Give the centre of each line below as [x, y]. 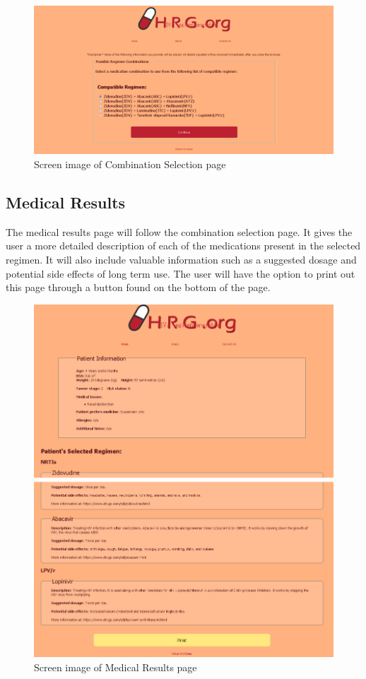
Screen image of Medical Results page [116, 667]
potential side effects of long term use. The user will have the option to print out [181, 273]
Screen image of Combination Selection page [130, 164]
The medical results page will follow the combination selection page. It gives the [179, 231]
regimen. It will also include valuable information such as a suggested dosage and [181, 259]
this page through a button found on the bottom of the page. [138, 287]
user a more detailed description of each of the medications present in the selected [183, 246]
